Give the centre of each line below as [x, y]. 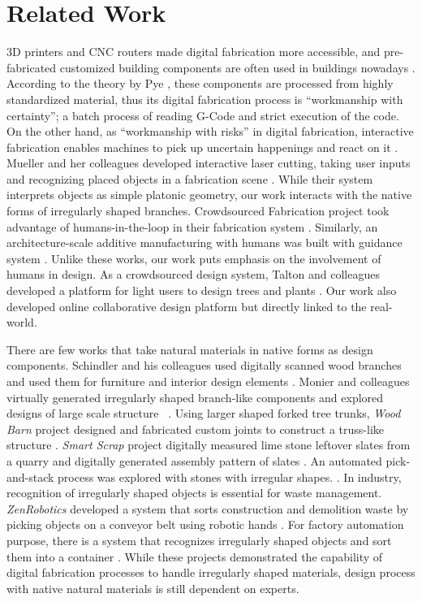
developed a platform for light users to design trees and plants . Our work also [202, 290]
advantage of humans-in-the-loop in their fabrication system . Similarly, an [192, 226]
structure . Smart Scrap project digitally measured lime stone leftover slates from [209, 445]
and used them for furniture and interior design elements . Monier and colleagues [208, 381]
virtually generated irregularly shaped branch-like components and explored [195, 397]
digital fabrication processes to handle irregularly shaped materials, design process [211, 572]
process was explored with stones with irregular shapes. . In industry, [230, 476]
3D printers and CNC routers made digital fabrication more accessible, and [194, 52]
